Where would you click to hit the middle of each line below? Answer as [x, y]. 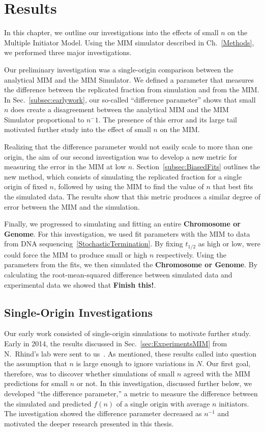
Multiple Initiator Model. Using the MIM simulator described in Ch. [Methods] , [129, 42]
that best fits [233, 186]
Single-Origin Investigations [79, 312]
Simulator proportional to [44, 119]
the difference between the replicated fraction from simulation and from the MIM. [132, 90]
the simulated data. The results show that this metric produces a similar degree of [132, 197]
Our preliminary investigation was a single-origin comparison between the [119, 69]
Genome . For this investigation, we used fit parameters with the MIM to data [127, 233]
